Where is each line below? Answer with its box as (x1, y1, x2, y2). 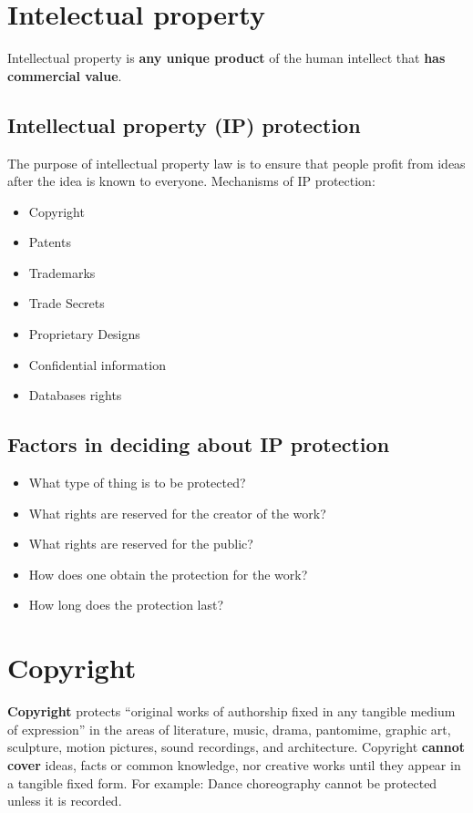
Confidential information (28, 355, 166, 374)
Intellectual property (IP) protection (7, 110, 361, 139)
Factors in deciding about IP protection (7, 430, 390, 458)
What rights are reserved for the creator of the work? (28, 503, 326, 522)
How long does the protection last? (28, 595, 224, 614)
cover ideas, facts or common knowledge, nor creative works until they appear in (7, 755, 461, 774)
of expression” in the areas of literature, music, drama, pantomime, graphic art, (7, 719, 451, 738)
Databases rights (28, 386, 122, 405)
